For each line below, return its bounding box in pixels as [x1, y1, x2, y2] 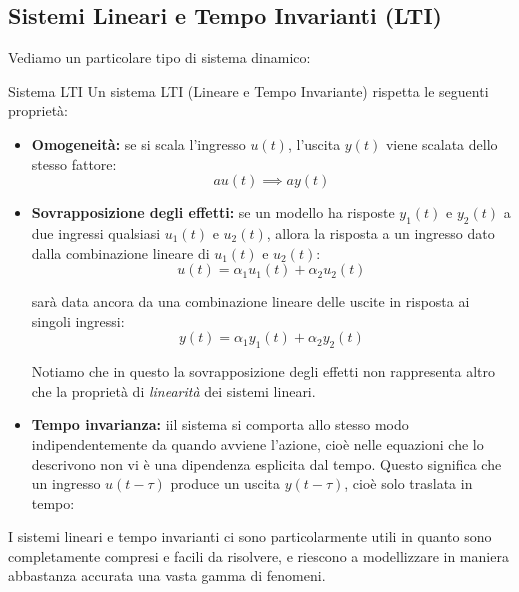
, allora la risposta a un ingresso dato [266, 222, 495, 243]
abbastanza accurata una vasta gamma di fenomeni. [8, 565, 326, 586]
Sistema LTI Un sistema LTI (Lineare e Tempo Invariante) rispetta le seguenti [8, 80, 489, 101]
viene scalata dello [385, 133, 498, 154]
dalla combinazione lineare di [31, 242, 210, 263]
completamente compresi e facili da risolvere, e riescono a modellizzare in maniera [8, 545, 509, 566]
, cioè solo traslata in [344, 473, 473, 494]
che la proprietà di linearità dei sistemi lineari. [31, 380, 316, 401]
